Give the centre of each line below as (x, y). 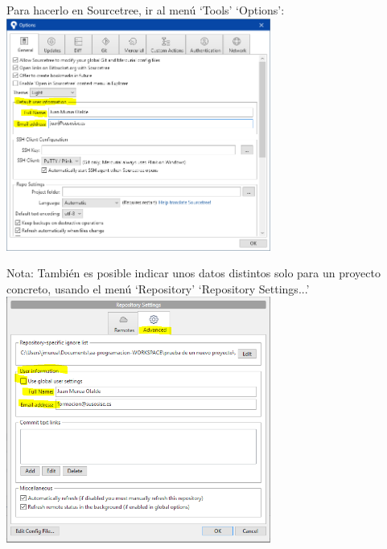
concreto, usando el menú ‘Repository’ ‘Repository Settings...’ (158, 288)
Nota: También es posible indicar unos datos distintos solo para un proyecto (193, 273)
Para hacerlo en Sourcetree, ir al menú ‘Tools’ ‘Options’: (146, 10)
